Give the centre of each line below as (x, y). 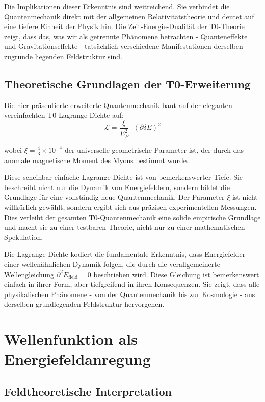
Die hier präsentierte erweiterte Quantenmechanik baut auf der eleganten (118, 105)
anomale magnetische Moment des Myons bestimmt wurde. (96, 160)
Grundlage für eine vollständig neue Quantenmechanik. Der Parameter (114, 197)
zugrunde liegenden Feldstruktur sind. (63, 56)
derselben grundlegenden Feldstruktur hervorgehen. (84, 304)
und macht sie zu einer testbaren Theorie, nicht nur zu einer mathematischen (125, 227)
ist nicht (245, 197)
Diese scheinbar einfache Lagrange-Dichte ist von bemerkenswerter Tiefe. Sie (124, 177)
